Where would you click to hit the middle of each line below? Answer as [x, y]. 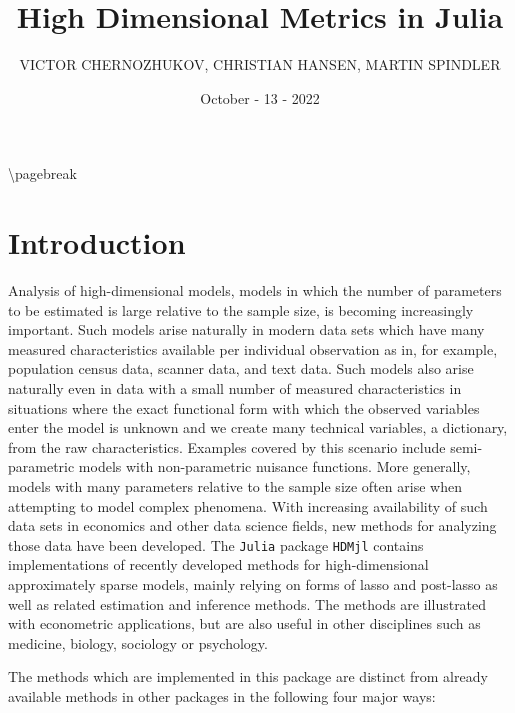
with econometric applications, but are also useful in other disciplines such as [244, 623]
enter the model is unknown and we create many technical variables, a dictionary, [258, 427]
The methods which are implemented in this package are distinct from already [248, 676]
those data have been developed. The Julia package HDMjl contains [216, 544]
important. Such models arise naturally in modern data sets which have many [246, 329]
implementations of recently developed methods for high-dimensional [218, 564]
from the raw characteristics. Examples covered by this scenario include [227, 446]
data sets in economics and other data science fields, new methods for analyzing [252, 525]
